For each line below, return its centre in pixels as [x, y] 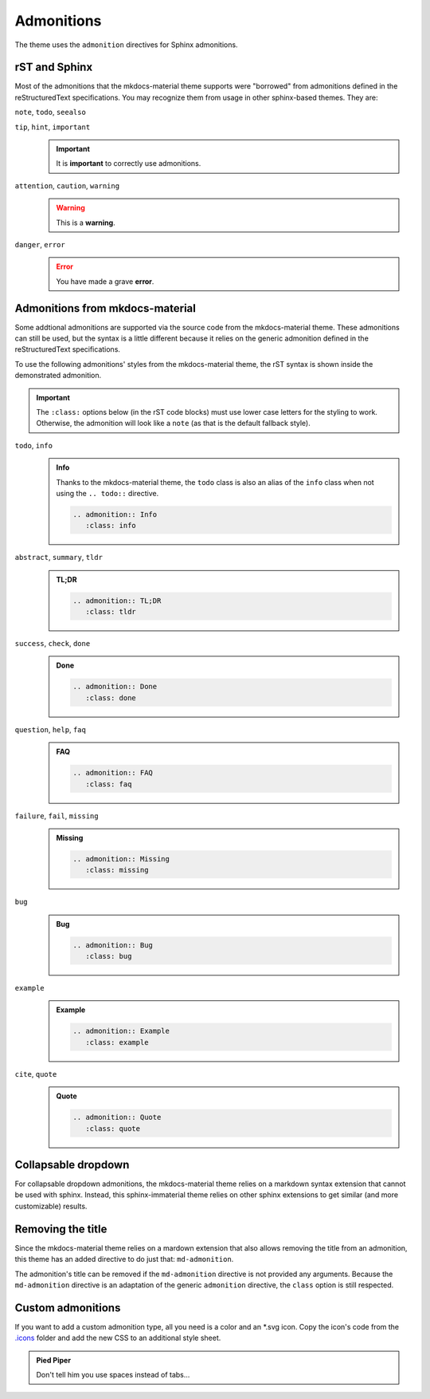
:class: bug [108, 956]
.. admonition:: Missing [121, 859]
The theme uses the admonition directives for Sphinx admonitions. [126, 45]
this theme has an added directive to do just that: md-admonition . [124, 1259]
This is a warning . [86, 223]
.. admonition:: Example [121, 1031]
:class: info [111, 526]
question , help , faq [51, 729]
